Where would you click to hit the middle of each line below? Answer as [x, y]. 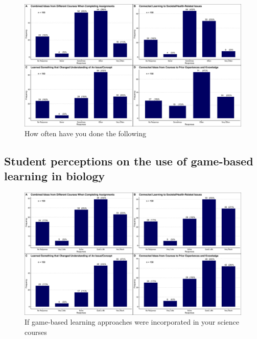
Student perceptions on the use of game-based [129, 161]
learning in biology [55, 176]
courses [36, 332]
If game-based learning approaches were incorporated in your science [132, 322]
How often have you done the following [85, 133]
